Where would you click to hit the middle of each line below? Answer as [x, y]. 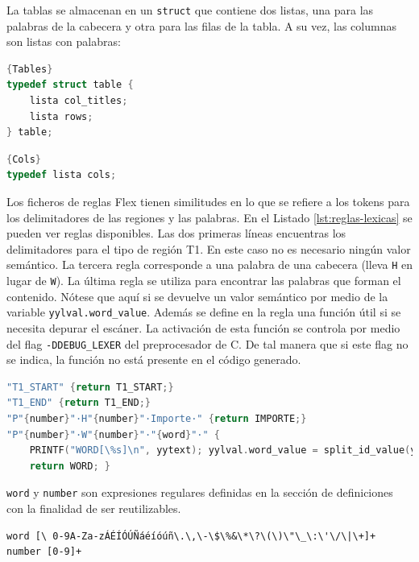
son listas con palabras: [64, 41]
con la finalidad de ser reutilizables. [94, 508]
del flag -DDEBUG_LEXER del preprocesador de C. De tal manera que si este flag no [207, 343]
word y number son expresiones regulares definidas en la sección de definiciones [200, 492]
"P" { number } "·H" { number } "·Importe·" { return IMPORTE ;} [157, 418]
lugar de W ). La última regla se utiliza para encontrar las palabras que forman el [204, 281]
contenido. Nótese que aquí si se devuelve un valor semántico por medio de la [197, 296]
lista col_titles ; [79, 101]
